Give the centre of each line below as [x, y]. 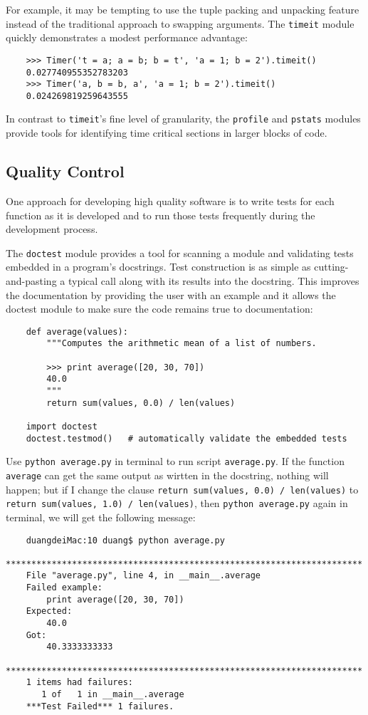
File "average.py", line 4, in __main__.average [143, 576]
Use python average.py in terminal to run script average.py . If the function [175, 461]
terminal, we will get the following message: [101, 517]
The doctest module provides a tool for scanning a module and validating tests [180, 252]
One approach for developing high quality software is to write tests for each [170, 200]
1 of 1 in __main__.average [113, 695]
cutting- [331, 267]
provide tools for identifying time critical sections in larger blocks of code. [167, 133]
